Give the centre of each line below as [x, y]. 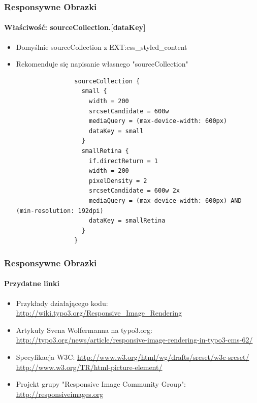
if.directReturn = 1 [123, 161]
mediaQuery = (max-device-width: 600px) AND [165, 200]
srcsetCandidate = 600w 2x [134, 191]
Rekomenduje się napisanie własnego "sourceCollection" [102, 64]
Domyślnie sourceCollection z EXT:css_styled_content [102, 46]
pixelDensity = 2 [118, 181]
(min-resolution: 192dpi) [60, 211]
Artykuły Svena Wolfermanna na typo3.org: [84, 330]
